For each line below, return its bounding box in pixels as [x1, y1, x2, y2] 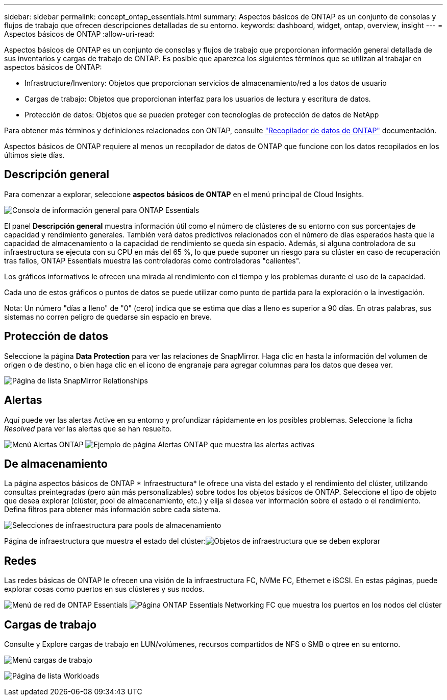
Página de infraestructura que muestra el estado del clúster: [4, 537, 206, 546]
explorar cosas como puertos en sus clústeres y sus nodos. [4, 585, 205, 594]
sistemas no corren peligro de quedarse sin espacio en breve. [4, 312, 212, 321]
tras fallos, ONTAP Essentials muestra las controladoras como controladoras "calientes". [4, 256, 301, 265]
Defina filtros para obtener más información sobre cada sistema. [4, 505, 220, 514]
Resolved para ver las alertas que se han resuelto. [4, 424, 172, 433]
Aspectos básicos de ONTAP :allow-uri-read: [4, 30, 155, 38]
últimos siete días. [4, 151, 65, 159]
